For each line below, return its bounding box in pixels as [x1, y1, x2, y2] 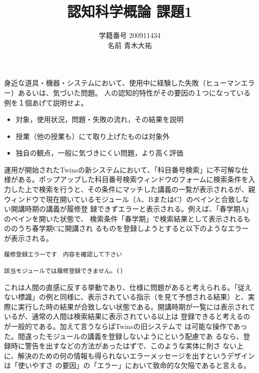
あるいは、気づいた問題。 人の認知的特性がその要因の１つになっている [17, 87, 251, 97]
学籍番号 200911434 [99, 30, 161, 40]
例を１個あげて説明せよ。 [4, 97, 88, 107]
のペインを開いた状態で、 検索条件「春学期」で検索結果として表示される [4, 213, 244, 223]
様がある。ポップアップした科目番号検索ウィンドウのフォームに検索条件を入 [4, 174, 256, 184]
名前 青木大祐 [107, 39, 152, 50]
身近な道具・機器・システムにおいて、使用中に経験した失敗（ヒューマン [4, 77, 241, 88]
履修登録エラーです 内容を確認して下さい [4, 250, 122, 258]
